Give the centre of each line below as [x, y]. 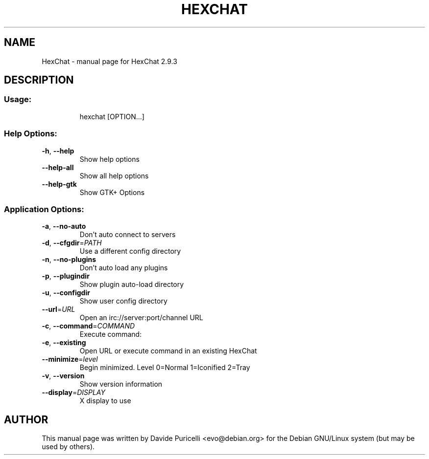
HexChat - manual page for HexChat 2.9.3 [109, 61]
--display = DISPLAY [73, 393]
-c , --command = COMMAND [88, 326]
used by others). [68, 447]
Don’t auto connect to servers [128, 235]
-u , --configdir [66, 293]
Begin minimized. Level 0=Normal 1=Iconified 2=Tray [165, 368]
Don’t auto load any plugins [124, 268]
